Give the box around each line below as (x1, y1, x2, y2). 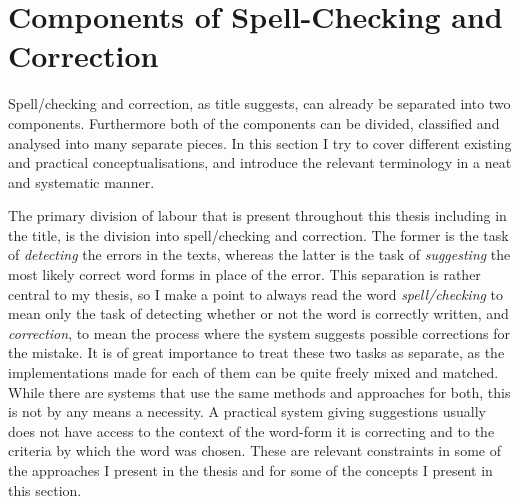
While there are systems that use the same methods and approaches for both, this (8, 381, 511, 402)
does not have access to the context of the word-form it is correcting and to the (8, 420, 495, 441)
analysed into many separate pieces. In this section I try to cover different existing (8, 132, 512, 153)
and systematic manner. (8, 171, 155, 192)
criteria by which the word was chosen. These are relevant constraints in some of (8, 440, 501, 461)
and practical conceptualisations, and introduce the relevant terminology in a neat (8, 152, 512, 173)
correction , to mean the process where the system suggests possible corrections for (8, 322, 511, 343)
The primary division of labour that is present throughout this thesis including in (8, 205, 507, 226)
